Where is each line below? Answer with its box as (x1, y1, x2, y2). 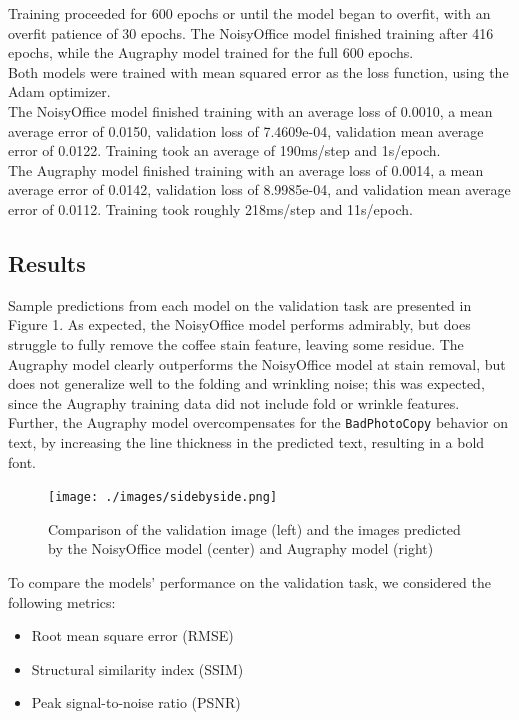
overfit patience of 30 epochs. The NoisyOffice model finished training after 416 (8, 22, 494, 43)
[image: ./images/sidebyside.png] (48, 490, 278, 505)
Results (8, 247, 86, 278)
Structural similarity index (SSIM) (31, 658, 244, 679)
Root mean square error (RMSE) (31, 625, 234, 646)
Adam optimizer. (8, 81, 111, 102)
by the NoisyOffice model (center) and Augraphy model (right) (48, 538, 434, 559)
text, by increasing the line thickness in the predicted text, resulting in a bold (8, 431, 485, 452)
